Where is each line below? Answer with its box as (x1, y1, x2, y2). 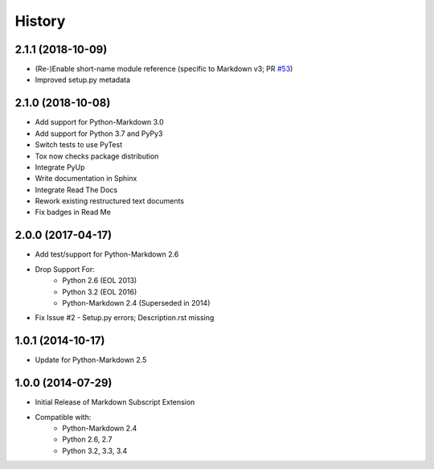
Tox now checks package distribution (35, 151, 159, 161)
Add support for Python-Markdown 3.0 (35, 117, 164, 127)
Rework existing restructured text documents (35, 196, 185, 206)
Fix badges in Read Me (35, 208, 112, 217)
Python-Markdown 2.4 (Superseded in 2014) (62, 298, 211, 307)
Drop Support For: (35, 264, 96, 274)
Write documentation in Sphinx (35, 174, 137, 183)
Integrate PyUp (35, 162, 85, 172)
